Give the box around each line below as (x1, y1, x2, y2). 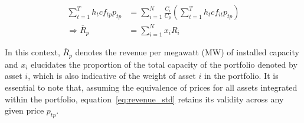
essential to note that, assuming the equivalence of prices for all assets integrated (5, 81, 298, 93)
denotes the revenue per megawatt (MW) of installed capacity (75, 46, 299, 58)
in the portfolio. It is (204, 69, 279, 82)
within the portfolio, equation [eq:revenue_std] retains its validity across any (5, 92, 284, 105)
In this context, (5, 46, 60, 58)
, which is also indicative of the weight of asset (28, 69, 196, 82)
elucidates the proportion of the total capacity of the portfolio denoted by (31, 58, 298, 70)
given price (5, 104, 44, 117)
